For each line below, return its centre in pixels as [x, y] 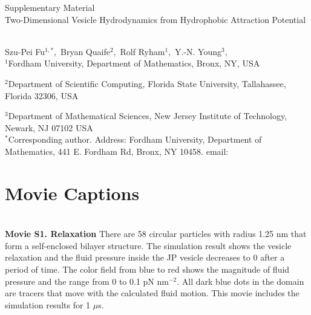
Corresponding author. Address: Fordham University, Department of [135, 139]
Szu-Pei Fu [25, 51]
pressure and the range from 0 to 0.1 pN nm [87, 281]
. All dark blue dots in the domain [241, 281]
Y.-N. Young [198, 51]
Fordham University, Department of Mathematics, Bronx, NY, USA [134, 63]
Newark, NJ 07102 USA [49, 127]
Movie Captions [72, 193]
